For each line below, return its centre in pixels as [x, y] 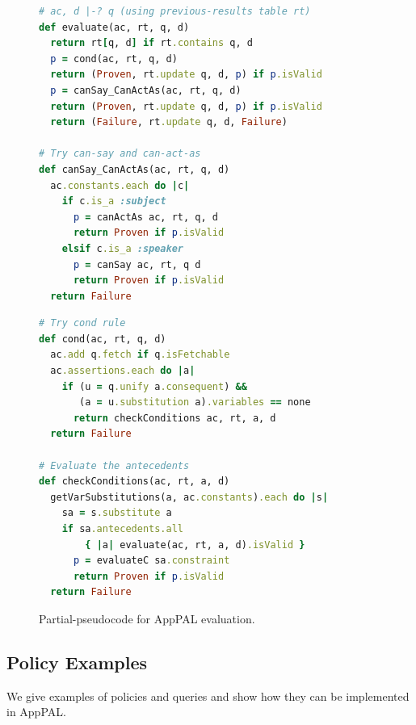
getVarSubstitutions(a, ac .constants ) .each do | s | [189, 497]
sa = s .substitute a [117, 513]
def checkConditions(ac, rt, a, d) [134, 482]
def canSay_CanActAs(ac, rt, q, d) [134, 169]
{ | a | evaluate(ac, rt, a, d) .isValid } [195, 545]
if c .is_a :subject [114, 201]
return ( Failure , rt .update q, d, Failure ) [169, 122]
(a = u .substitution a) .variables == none [195, 402]
